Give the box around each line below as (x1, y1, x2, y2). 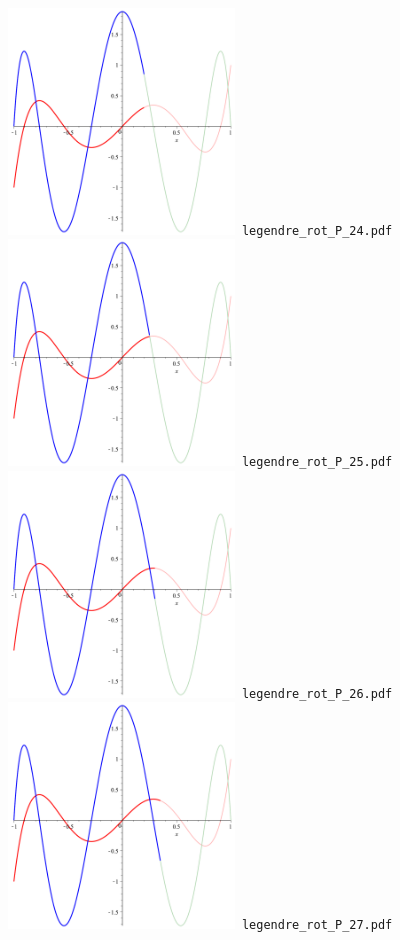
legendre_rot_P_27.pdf (241, 918, 393, 933)
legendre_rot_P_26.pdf (241, 686, 393, 701)
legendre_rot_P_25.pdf (241, 455, 393, 470)
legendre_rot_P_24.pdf (241, 223, 393, 238)
